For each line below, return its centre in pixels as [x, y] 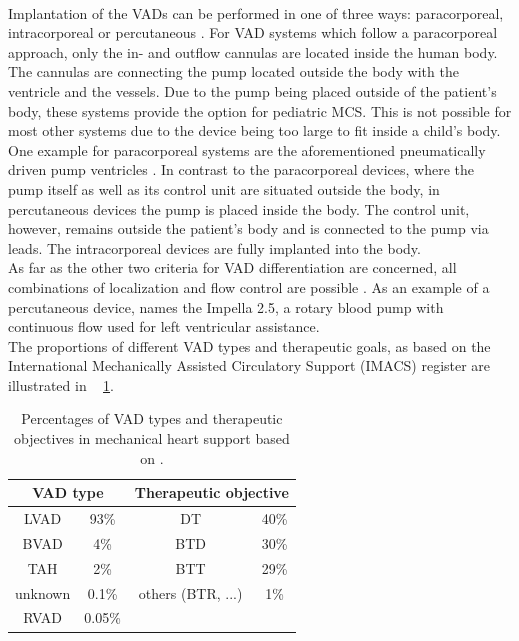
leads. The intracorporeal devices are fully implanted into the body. [214, 247]
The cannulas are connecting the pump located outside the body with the [233, 71]
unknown [43, 592]
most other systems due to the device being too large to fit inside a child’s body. [254, 130]
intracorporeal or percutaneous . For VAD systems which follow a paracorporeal [253, 32]
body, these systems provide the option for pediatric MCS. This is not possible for [260, 110]
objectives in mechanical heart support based [152, 438]
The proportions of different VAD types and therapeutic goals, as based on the [249, 345]
